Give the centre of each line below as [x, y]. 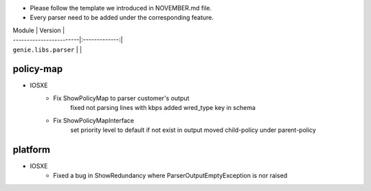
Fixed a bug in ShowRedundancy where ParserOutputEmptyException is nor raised [170, 176]
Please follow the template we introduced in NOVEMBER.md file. [121, 8]
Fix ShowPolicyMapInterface [93, 120]
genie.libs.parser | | [47, 49]
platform [32, 149]
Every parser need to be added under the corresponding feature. [122, 18]
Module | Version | [39, 30]
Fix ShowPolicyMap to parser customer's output [121, 98]
